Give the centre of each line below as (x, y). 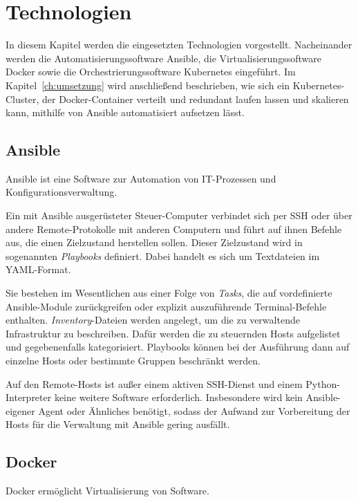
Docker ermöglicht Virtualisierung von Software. (107, 491)
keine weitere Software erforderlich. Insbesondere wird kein (178, 397)
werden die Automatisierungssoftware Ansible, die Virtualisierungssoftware (163, 58)
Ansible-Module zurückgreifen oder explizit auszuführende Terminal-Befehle (166, 306)
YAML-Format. (38, 269)
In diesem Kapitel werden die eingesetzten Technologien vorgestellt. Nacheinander (179, 45)
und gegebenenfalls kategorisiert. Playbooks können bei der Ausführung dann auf (178, 347)
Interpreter (29, 397)
